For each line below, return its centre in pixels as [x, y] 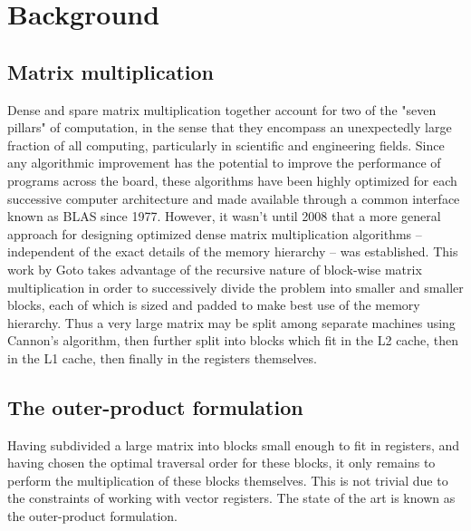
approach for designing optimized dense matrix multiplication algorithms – [215, 233]
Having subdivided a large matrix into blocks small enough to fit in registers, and [234, 444]
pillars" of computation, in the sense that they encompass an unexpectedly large [230, 127]
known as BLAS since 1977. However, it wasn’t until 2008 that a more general [224, 216]
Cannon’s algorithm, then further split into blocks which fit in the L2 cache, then [233, 340]
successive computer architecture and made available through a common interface [234, 198]
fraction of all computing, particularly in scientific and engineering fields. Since [226, 145]
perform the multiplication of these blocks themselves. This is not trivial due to [228, 480]
